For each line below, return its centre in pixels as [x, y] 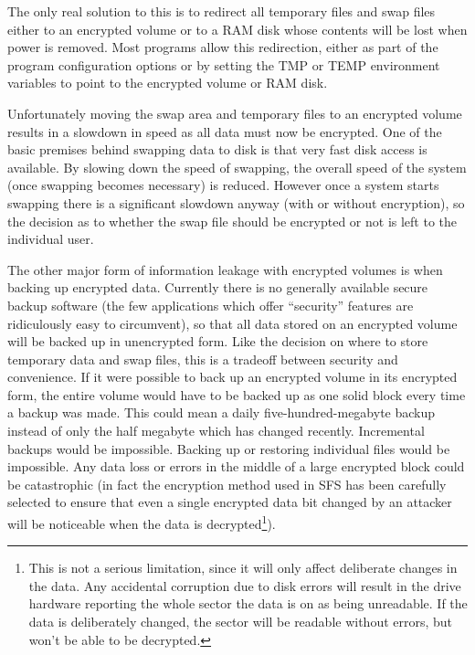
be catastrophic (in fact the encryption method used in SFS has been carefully [227, 484]
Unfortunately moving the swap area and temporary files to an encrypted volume [235, 113]
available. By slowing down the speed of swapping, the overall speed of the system [237, 167]
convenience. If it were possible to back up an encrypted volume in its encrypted [232, 377]
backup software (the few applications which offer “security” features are [211, 305]
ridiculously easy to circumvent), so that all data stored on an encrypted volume [232, 323]
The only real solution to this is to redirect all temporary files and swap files [222, 11]
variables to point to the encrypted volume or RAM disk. [168, 83]
